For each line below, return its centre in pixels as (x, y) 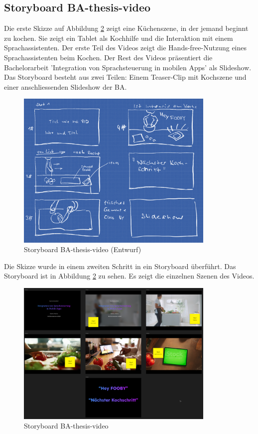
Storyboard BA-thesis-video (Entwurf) (83, 249)
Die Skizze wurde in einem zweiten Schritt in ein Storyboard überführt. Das (120, 266)
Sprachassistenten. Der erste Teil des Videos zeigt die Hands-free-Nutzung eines (126, 48)
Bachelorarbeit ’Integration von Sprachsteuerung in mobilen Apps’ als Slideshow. (128, 67)
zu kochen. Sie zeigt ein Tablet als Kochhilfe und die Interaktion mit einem (119, 38)
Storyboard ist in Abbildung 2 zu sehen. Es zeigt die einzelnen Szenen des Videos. (129, 276)
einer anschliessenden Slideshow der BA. (65, 86)
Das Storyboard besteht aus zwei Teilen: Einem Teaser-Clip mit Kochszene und (125, 77)
